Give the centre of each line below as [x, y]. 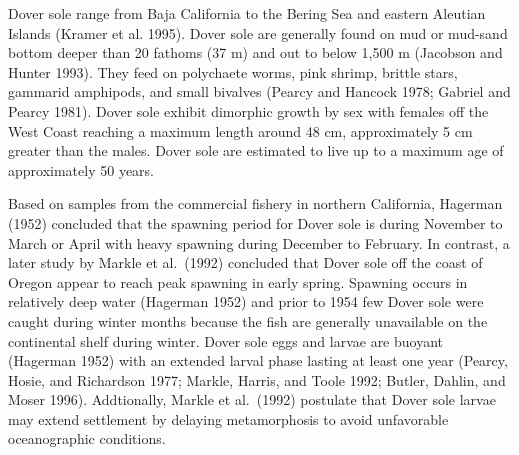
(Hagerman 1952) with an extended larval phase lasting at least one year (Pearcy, [258, 360]
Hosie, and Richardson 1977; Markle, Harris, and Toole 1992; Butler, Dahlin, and [257, 379]
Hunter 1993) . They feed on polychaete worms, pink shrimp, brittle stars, [233, 71]
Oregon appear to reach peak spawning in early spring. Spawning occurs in [238, 281]
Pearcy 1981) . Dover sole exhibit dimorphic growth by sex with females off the [248, 110]
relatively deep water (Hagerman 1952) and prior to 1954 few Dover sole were [246, 301]
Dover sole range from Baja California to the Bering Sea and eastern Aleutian [247, 13]
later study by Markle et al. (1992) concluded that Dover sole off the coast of [245, 262]
